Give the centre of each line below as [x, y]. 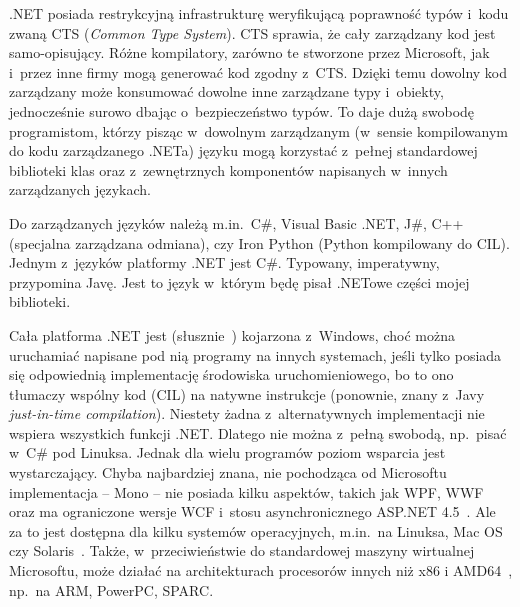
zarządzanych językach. [80, 189]
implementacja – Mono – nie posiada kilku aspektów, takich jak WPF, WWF [246, 491]
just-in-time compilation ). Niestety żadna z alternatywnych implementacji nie [247, 413]
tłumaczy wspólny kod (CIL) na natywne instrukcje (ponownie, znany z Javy [247, 393]
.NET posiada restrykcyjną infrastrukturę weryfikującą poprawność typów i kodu [259, 13]
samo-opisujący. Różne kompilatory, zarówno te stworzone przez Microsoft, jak [249, 52]
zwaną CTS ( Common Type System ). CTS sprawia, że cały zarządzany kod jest [252, 32]
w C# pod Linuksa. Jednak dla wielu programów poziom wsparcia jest [227, 452]
